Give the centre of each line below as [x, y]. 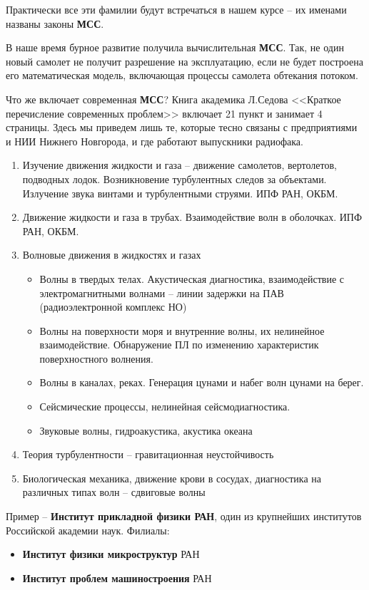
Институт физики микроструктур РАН [111, 554]
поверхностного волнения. [96, 358]
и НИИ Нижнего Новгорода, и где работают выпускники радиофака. [155, 141]
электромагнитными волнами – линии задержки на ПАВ [162, 293]
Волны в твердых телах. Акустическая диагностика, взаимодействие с [192, 278]
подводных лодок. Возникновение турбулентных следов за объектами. [175, 178]
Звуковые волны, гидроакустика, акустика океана [146, 430]
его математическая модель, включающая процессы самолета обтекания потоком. [182, 75]
